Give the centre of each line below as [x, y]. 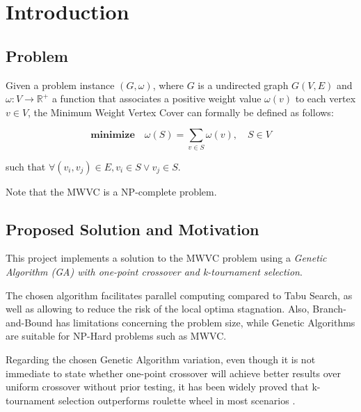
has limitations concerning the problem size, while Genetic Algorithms [206, 322]
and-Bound [29, 322]
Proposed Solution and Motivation [133, 229]
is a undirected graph [243, 85]
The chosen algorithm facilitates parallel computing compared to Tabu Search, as [179, 295]
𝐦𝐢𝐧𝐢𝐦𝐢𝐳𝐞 [113, 135]
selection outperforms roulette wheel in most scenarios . [177, 400]
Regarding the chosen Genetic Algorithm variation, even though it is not [161, 359]
